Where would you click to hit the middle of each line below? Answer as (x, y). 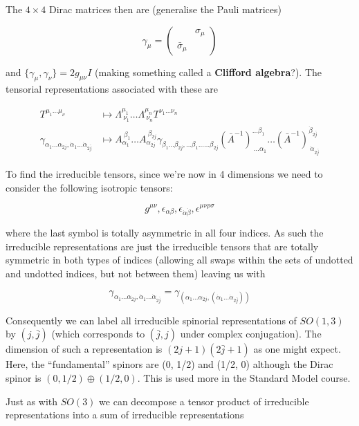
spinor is (24, 378)
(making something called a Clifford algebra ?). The (208, 72)
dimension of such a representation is (84, 349)
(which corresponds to (98, 334)
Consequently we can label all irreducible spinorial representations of (151, 320)
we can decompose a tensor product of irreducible (204, 401)
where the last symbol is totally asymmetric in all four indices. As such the (165, 233)
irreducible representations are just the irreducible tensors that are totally (162, 246)
